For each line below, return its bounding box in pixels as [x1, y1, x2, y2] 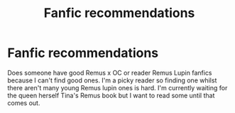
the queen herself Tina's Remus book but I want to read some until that [7, 91, 215, 99]
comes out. [7, 98, 40, 107]
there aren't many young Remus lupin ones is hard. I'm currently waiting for [7, 83, 228, 92]
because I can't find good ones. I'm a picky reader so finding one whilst [7, 76, 217, 85]
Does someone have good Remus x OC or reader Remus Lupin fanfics [7, 68, 212, 77]
